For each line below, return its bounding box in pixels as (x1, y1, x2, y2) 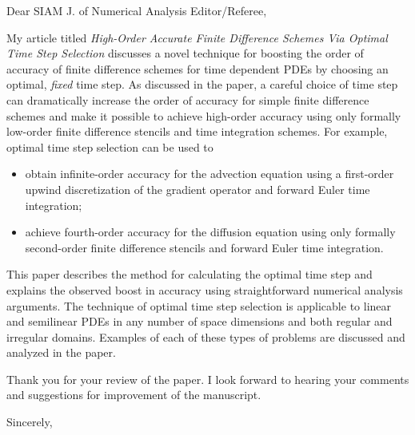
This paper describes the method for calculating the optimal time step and (6, 266, 373, 283)
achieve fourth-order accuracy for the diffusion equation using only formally (25, 223, 396, 240)
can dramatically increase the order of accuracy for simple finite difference (6, 91, 369, 108)
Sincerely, (6, 413, 53, 430)
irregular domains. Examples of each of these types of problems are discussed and (6, 328, 405, 345)
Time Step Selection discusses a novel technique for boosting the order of (6, 45, 364, 61)
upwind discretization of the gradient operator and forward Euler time (25, 180, 370, 197)
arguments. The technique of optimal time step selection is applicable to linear (6, 297, 392, 314)
